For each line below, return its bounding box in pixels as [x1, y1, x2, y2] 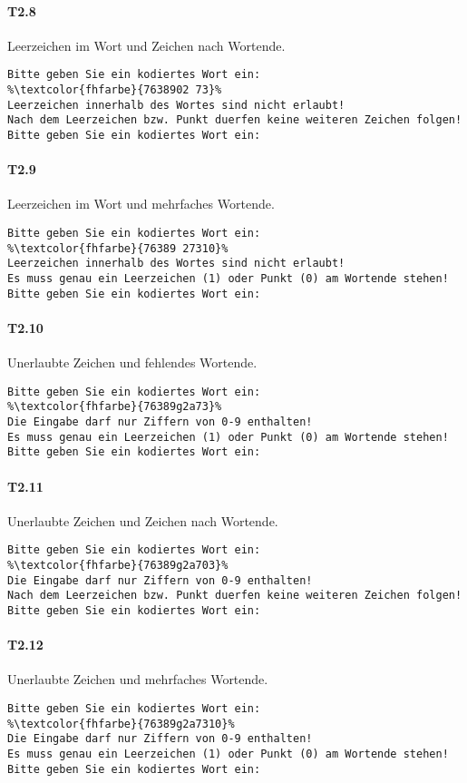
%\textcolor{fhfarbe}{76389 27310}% [7, 241, 229, 255]
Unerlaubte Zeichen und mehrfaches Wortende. [7, 670, 268, 689]
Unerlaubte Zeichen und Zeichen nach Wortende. [7, 511, 278, 530]
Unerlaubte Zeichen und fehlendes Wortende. [7, 353, 258, 372]
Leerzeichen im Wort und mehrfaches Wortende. [7, 194, 275, 213]
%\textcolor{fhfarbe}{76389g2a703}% [7, 559, 229, 573]
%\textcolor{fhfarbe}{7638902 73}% [7, 83, 222, 97]
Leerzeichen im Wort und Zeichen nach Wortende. [7, 35, 286, 54]
